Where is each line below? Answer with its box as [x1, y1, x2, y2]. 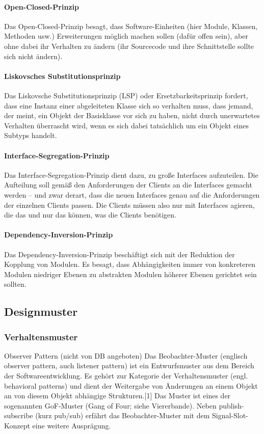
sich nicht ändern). [4, 50, 63, 61]
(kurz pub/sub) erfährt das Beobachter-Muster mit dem [35, 410, 210, 421]
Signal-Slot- [212, 410, 248, 421]
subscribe [4, 410, 33, 421]
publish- [219, 400, 244, 411]
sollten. [4, 279, 27, 289]
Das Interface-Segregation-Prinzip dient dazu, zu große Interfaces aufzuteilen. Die [4, 169, 258, 180]
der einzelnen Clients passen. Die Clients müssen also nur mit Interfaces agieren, [4, 199, 255, 210]
